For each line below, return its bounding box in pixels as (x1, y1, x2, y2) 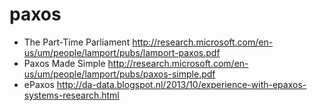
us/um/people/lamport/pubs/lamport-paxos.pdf (23, 46, 221, 58)
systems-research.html (23, 89, 120, 101)
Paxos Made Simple (23, 57, 106, 69)
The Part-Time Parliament (23, 36, 131, 48)
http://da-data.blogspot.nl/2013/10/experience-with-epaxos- (56, 78, 307, 90)
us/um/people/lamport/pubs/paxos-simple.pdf (23, 68, 216, 80)
